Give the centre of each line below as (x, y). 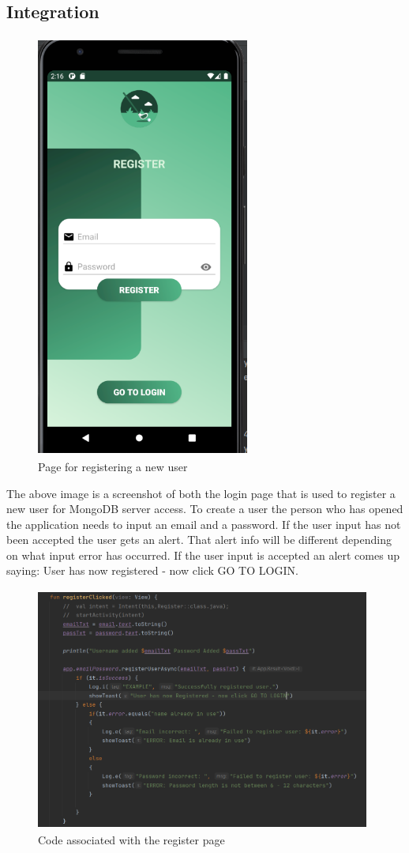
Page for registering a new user (113, 466)
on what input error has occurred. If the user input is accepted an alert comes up (203, 555)
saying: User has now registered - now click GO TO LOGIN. (152, 570)
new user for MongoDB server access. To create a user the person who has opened (205, 509)
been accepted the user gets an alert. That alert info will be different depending (199, 540)
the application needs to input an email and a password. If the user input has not (204, 524)
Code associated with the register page (131, 840)
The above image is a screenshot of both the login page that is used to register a (201, 493)
